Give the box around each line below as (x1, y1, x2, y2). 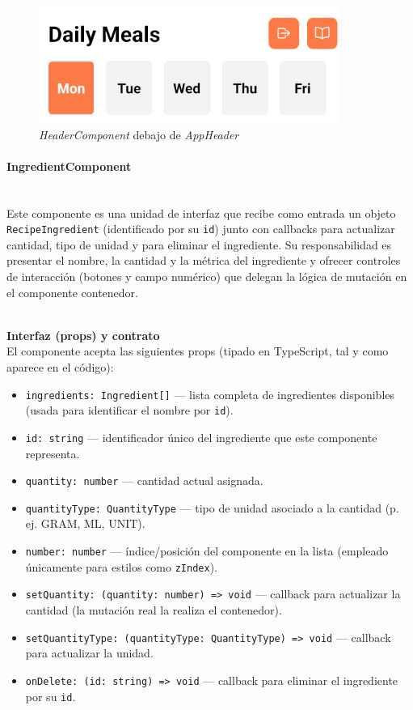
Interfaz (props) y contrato (6, 326, 160, 343)
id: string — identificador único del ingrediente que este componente (25, 428, 377, 445)
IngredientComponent (6, 157, 132, 174)
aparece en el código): (6, 358, 114, 375)
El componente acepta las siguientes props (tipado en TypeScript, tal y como (6, 342, 389, 359)
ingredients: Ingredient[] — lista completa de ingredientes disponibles (25, 385, 395, 402)
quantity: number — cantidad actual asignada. (25, 472, 263, 489)
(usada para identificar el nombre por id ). (25, 402, 234, 419)
